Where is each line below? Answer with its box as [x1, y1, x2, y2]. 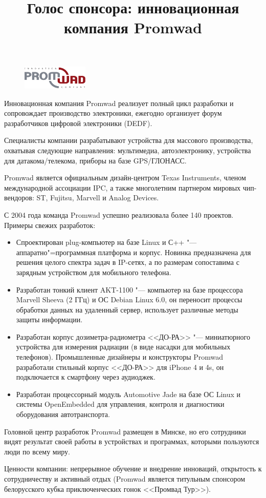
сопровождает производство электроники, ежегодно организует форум [4, 108, 222, 118]
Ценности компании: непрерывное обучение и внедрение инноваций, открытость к [4, 463, 262, 474]
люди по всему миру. [4, 446, 70, 457]
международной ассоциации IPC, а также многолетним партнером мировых [4, 182, 241, 193]
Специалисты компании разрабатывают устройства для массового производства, [4, 135, 253, 146]
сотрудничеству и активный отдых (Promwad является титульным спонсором [4, 473, 246, 484]
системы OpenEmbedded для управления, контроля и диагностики [16, 399, 225, 409]
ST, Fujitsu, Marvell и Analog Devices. [36, 192, 159, 203]
